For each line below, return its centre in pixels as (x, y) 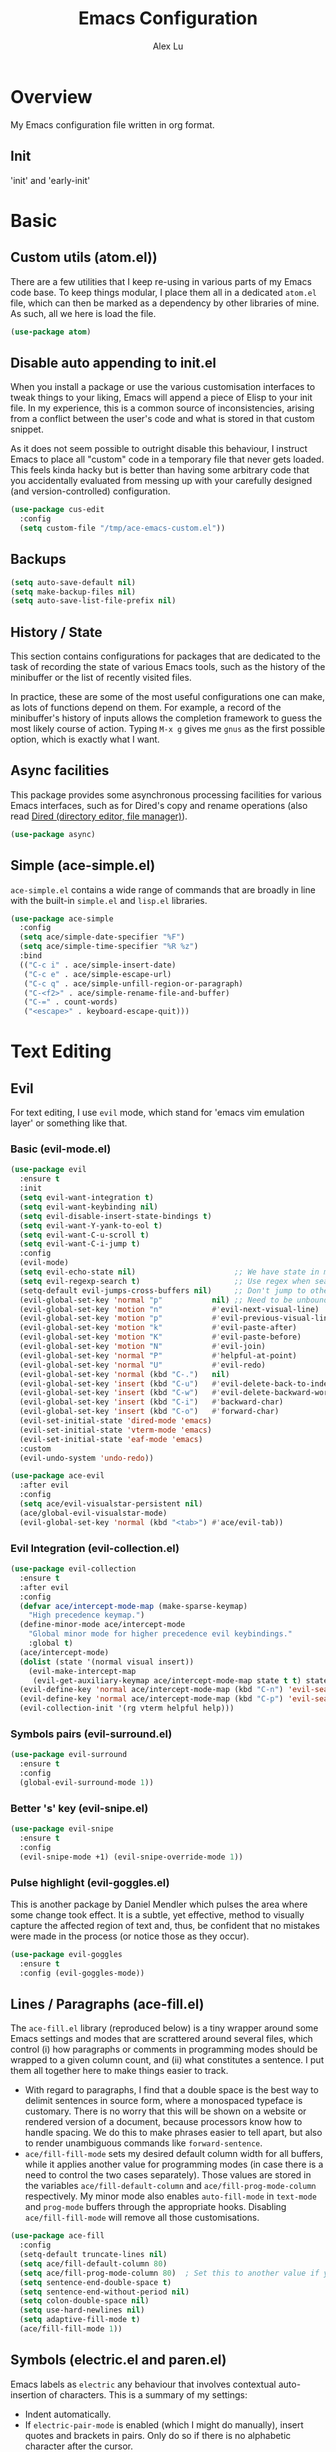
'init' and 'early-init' (50, 180)
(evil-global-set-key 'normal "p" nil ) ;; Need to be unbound (174, 1300)
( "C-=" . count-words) (70, 1002)
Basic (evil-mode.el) (61, 1149)
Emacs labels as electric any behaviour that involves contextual (143, 2384)
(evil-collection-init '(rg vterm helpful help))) (127, 1708)
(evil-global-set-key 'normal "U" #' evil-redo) (143, 1365)
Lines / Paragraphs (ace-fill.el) (107, 2003)
